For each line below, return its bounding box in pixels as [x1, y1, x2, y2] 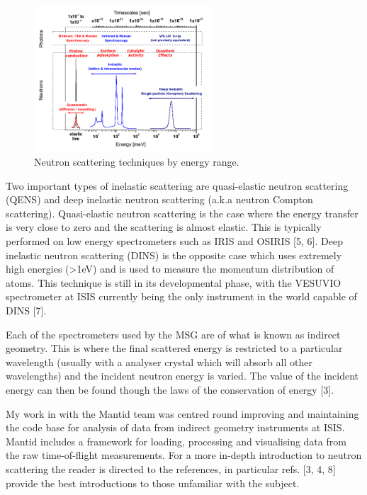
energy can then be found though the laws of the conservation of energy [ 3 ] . [6, 382, 334, 397]
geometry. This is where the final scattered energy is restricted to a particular [6, 341, 343, 355]
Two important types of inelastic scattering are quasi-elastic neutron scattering [6, 178, 349, 193]
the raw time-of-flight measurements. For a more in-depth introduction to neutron [6, 448, 362, 462]
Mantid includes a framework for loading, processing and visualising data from [6, 433, 346, 448]
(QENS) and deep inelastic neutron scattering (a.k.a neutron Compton [6, 192, 313, 207]
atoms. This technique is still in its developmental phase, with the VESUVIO [6, 275, 341, 290]
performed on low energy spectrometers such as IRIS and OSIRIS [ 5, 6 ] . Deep [6, 234, 343, 249]
